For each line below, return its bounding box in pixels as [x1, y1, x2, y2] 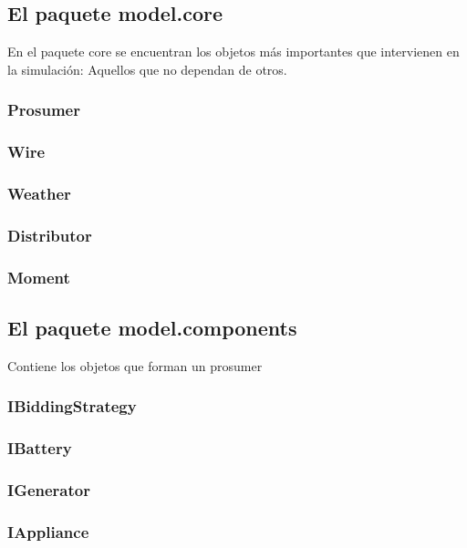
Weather [7, 182, 71, 204]
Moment [7, 265, 70, 288]
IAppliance [7, 520, 89, 543]
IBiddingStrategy [7, 395, 137, 418]
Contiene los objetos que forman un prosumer [7, 356, 263, 375]
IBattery [7, 437, 72, 460]
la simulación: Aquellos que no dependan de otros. [7, 59, 287, 78]
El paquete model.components [7, 314, 297, 341]
